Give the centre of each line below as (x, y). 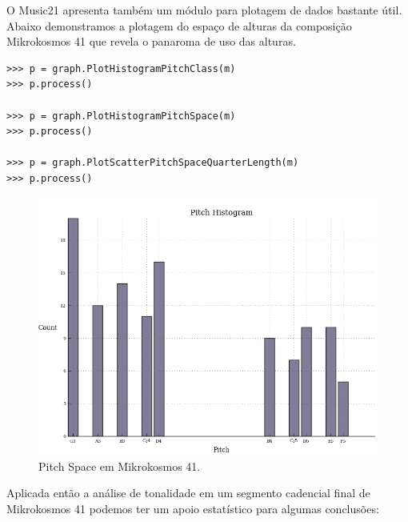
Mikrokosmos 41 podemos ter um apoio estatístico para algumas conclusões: (193, 508)
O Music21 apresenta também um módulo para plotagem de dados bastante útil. (204, 10)
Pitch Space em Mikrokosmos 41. (120, 466)
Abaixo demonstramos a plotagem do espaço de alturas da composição (179, 25)
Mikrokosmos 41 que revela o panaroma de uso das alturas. (151, 41)
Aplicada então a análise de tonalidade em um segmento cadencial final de (188, 493)
